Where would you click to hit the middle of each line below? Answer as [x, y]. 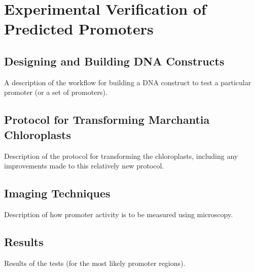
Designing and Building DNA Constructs [114, 61]
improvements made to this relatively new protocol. [84, 166]
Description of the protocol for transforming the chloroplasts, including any [121, 156]
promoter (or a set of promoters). [56, 92]
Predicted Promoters [79, 29]
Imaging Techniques [57, 193]
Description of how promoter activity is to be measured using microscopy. [119, 214]
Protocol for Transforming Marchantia [107, 120]
